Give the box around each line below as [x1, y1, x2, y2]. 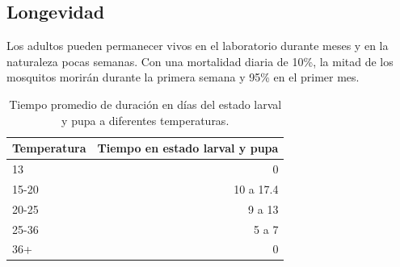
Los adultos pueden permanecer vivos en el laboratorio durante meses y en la [6, 37, 389, 54]
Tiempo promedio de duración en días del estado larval [9, 95, 282, 112]
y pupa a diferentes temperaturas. [61, 111, 229, 128]
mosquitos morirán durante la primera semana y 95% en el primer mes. [6, 69, 360, 86]
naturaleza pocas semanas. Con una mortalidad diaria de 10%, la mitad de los [6, 52, 394, 69]
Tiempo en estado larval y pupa [97, 140, 279, 156]
